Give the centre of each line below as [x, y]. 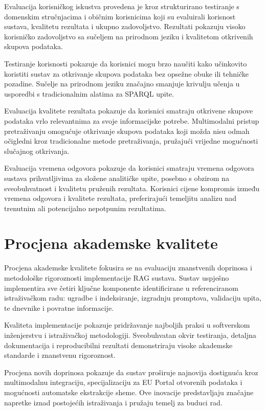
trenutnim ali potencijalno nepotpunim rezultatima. [85, 208]
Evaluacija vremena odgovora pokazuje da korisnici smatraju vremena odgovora [129, 168]
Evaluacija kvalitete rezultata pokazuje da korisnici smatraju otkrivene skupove [129, 111]
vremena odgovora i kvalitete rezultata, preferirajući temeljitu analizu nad [120, 198]
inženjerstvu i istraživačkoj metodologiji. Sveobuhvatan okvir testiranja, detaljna [130, 335]
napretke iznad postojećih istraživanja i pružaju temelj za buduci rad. [113, 402]
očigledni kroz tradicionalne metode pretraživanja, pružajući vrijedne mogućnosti [131, 141]
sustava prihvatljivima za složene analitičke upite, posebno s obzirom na [117, 178]
